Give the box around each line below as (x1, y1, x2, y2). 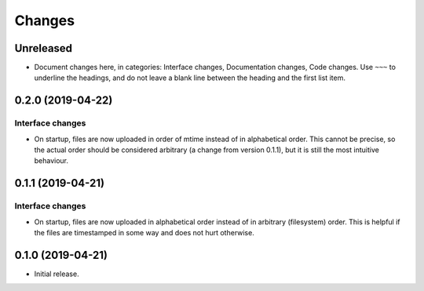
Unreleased (14, 42, 73, 55)
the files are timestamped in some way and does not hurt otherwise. (34, 227, 254, 237)
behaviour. (34, 156, 69, 166)
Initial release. (34, 269, 79, 278)
